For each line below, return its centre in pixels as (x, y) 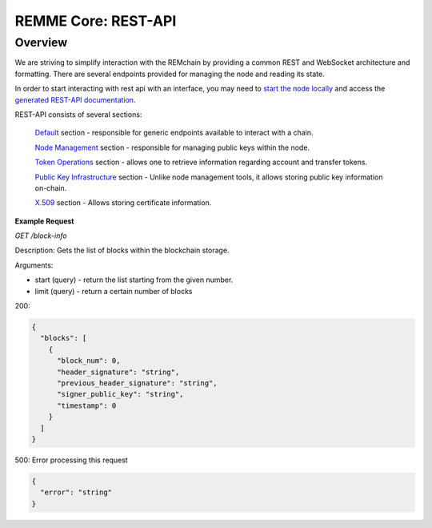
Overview (41, 42)
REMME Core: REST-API (96, 21)
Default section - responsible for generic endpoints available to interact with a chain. (174, 133)
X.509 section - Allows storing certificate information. (123, 203)
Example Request (44, 221)
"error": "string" (76, 492)
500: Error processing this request (71, 460)
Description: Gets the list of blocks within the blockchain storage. (122, 250)
